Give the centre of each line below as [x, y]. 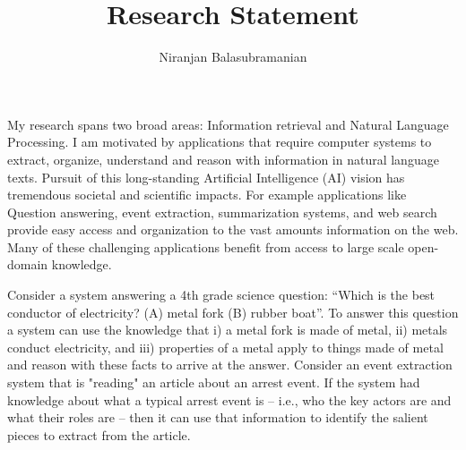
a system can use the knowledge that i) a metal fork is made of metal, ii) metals [228, 330]
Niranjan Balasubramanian [233, 57]
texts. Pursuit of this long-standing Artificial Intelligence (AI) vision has [206, 177]
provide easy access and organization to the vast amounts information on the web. [233, 229]
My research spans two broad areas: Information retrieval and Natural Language [228, 124]
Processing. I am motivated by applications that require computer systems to [220, 142]
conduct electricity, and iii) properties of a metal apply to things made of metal [225, 347]
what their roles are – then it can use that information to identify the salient [218, 417]
